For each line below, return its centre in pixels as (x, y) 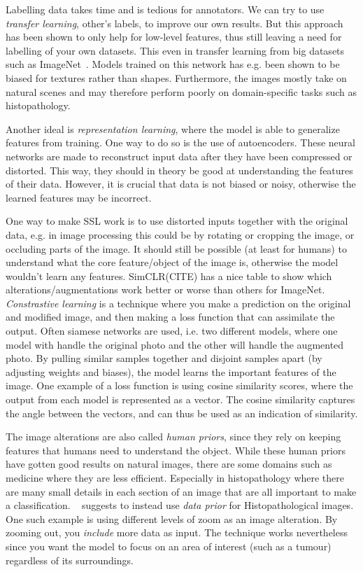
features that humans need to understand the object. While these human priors (176, 450)
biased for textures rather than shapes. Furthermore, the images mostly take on (176, 77)
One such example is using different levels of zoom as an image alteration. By (172, 518)
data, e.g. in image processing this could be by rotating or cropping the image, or (180, 234)
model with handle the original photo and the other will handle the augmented (175, 344)
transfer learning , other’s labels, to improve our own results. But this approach (175, 23)
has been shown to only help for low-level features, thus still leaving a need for (174, 37)
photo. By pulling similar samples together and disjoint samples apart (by (164, 358)
